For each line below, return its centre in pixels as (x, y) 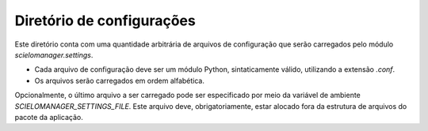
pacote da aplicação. (49, 117)
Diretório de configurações (105, 21)
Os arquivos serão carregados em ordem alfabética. (120, 80)
